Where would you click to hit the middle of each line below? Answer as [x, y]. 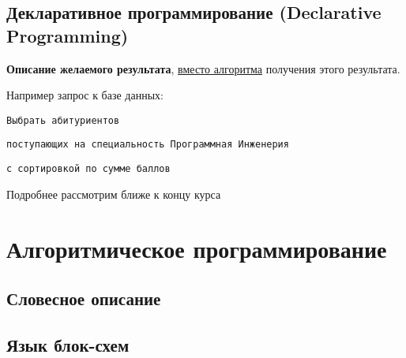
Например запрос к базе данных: [85, 95]
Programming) [68, 35]
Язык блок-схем [68, 344]
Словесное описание [84, 298]
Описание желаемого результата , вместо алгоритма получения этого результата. [203, 68]
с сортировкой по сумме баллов [88, 169]
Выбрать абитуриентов [63, 120]
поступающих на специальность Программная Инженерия [148, 145]
